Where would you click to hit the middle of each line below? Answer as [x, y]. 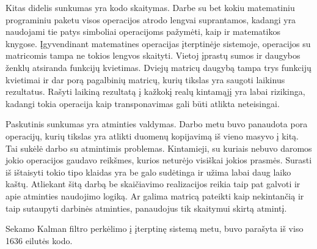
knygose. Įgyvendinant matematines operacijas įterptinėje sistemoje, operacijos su [158, 43]
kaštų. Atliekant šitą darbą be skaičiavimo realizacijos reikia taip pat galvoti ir [153, 184]
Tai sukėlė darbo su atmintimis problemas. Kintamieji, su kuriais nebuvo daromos [159, 148]
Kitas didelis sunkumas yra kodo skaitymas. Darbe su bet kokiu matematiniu [150, 7]
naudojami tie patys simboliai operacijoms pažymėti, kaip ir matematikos [143, 32]
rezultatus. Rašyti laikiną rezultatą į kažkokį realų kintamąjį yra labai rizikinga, [155, 91]
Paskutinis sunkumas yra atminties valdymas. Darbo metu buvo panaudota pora [157, 124]
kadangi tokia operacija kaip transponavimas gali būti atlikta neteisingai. [143, 103]
